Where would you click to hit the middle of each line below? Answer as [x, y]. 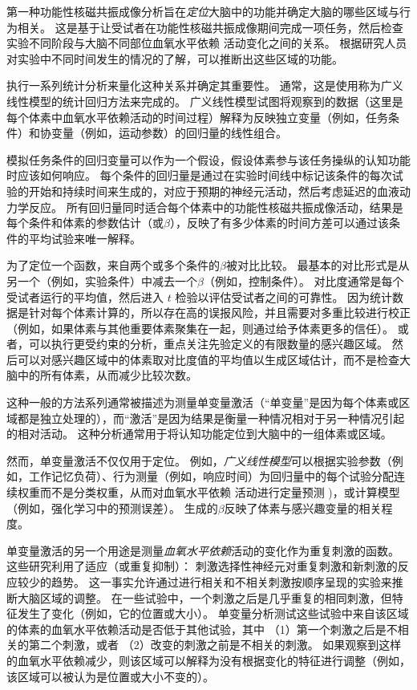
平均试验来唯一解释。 [85, 238]
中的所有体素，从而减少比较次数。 [107, 375]
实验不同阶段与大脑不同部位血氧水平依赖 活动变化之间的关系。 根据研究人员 [207, 43]
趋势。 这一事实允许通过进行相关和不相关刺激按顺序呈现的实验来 [221, 582]
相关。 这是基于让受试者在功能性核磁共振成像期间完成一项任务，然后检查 [210, 27]
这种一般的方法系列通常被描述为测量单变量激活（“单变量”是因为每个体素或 [203, 402]
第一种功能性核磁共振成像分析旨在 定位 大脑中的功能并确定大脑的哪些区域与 [203, 11]
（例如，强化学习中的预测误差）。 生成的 [112, 507]
